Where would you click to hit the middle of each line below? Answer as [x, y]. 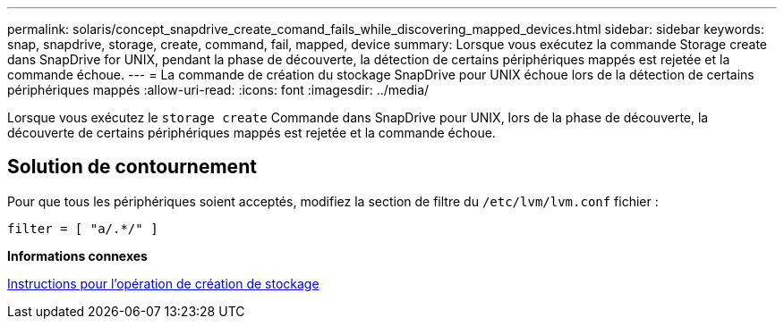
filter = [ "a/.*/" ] [83, 228]
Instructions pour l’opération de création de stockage [163, 283]
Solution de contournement [132, 167]
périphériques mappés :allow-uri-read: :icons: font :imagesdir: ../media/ [218, 90]
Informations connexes [77, 255]
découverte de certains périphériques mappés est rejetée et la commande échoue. [251, 133]
